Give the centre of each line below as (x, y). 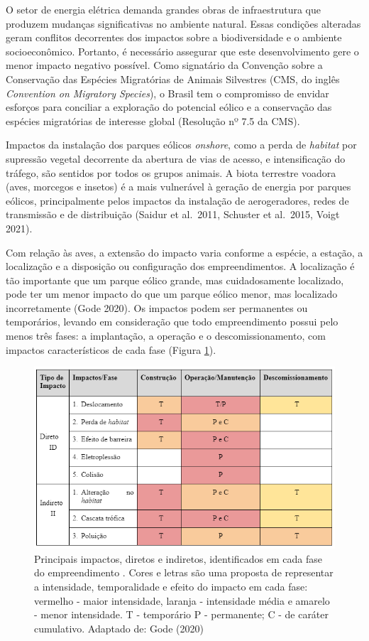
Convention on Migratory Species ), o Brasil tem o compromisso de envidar (167, 93)
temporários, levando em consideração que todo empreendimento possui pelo (172, 322)
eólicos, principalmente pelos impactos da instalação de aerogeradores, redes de (177, 200)
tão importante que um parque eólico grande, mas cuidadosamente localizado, (175, 280)
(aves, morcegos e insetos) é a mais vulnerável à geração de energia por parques (178, 187)
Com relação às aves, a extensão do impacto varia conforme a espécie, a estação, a (184, 252)
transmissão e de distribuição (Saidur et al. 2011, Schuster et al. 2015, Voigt (173, 214)
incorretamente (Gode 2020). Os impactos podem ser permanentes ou (157, 307)
